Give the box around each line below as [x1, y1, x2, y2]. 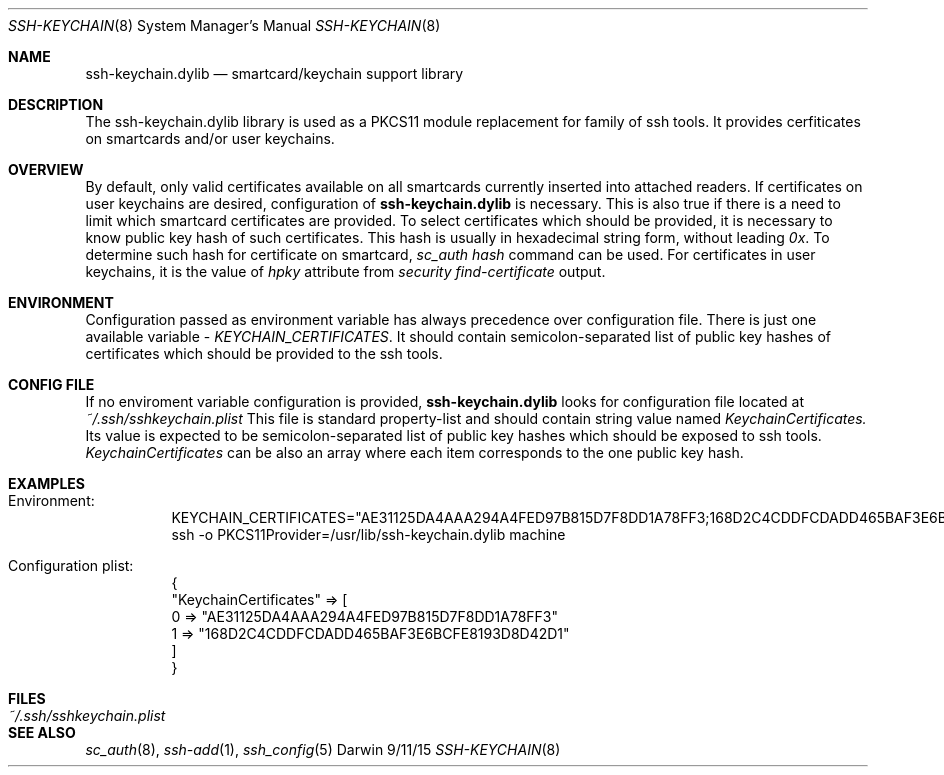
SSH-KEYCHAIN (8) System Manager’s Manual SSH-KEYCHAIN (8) [8, 17, 441, 34]
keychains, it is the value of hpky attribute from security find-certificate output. [85, 263, 606, 280]
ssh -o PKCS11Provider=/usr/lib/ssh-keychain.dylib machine [171, 526, 566, 543]
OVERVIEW [8, 161, 84, 178]
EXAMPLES [8, 475, 85, 492]
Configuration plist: [8, 557, 134, 574]
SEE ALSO [8, 724, 76, 741]
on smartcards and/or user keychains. [85, 130, 335, 147]
